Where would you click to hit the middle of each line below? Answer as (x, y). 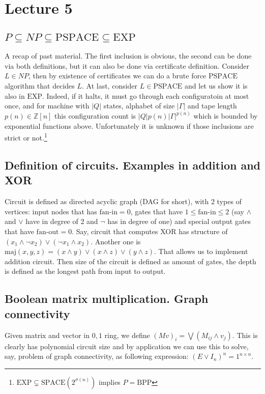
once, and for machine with (47, 106)
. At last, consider (110, 85)
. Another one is (116, 241)
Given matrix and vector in (47, 335)
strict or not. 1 (26, 137)
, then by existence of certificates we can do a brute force (117, 76)
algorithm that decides (40, 85)
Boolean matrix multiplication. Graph (107, 299)
